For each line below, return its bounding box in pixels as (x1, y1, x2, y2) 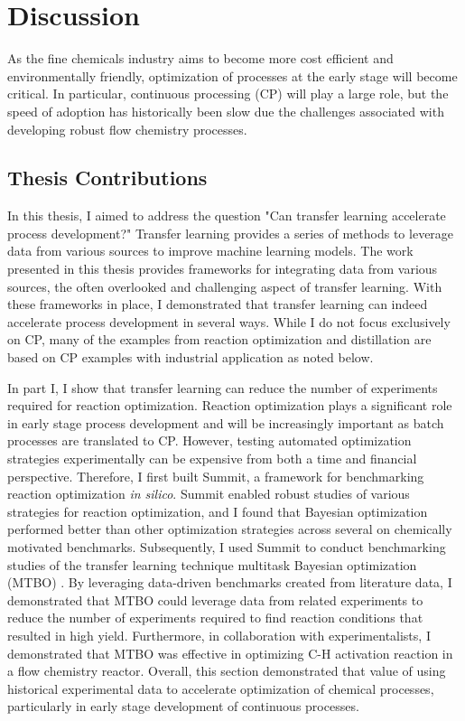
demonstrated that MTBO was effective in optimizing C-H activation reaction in (7, 643, 453, 662)
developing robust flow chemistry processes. (7, 119, 247, 138)
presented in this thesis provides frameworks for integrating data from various (7, 259, 438, 278)
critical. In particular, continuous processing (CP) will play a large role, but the (7, 84, 449, 103)
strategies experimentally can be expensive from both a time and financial (7, 449, 417, 468)
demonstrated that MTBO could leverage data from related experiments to (7, 590, 423, 609)
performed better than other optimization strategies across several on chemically (7, 520, 452, 538)
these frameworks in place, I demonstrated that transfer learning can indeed (7, 295, 428, 314)
